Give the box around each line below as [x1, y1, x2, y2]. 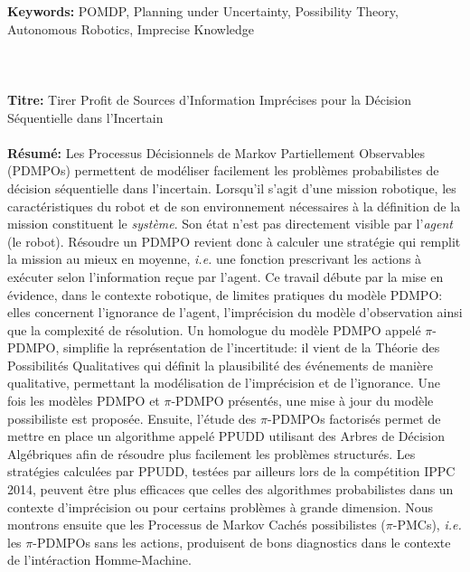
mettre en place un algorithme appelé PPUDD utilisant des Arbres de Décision [7, 427, 446, 445]
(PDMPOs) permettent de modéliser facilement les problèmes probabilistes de [7, 161, 439, 180]
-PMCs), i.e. [392, 515, 462, 534]
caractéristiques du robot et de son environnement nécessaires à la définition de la [7, 196, 461, 215]
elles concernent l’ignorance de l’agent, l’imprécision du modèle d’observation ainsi [7, 303, 463, 322]
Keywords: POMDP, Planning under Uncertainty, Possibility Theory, [7, 2, 399, 20]
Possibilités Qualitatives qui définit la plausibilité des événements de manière [7, 355, 433, 374]
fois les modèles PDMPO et [7, 391, 160, 410]
